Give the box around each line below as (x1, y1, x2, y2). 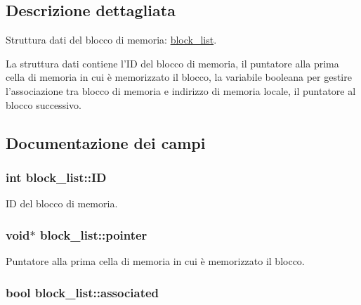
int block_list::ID (6, 168, 107, 186)
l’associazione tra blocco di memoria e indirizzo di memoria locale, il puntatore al (6, 83, 356, 98)
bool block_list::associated (6, 283, 159, 301)
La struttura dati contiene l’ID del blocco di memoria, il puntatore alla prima (6, 56, 339, 70)
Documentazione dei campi (6, 131, 206, 153)
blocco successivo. (6, 97, 81, 112)
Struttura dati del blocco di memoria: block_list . (6, 32, 217, 47)
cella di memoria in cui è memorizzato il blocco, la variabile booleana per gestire (6, 70, 352, 84)
